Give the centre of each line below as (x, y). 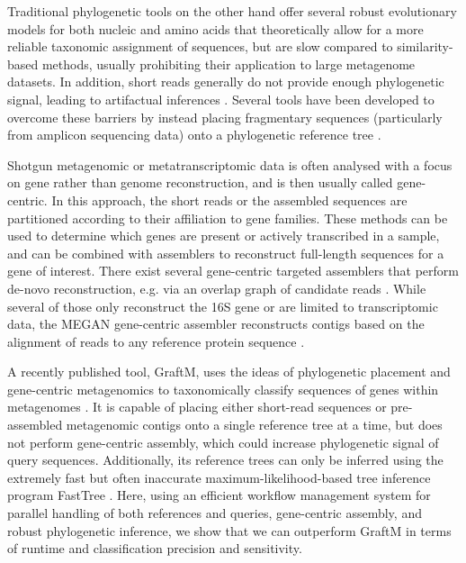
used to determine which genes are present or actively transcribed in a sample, (224, 236)
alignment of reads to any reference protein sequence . (156, 341)
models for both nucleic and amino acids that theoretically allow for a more (215, 28)
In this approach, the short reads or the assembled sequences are (229, 200)
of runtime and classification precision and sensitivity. (155, 548)
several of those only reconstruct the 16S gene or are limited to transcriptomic (223, 306)
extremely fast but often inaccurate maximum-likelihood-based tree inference (219, 477)
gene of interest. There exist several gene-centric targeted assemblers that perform (233, 271)
